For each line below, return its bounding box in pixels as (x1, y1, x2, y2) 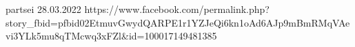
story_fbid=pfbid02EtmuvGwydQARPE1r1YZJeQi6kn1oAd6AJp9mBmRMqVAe (6, 15, 350, 29)
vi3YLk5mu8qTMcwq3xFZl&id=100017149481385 (6, 29, 217, 43)
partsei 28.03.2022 (6, 2, 81, 16)
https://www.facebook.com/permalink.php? (84, 2, 270, 16)
